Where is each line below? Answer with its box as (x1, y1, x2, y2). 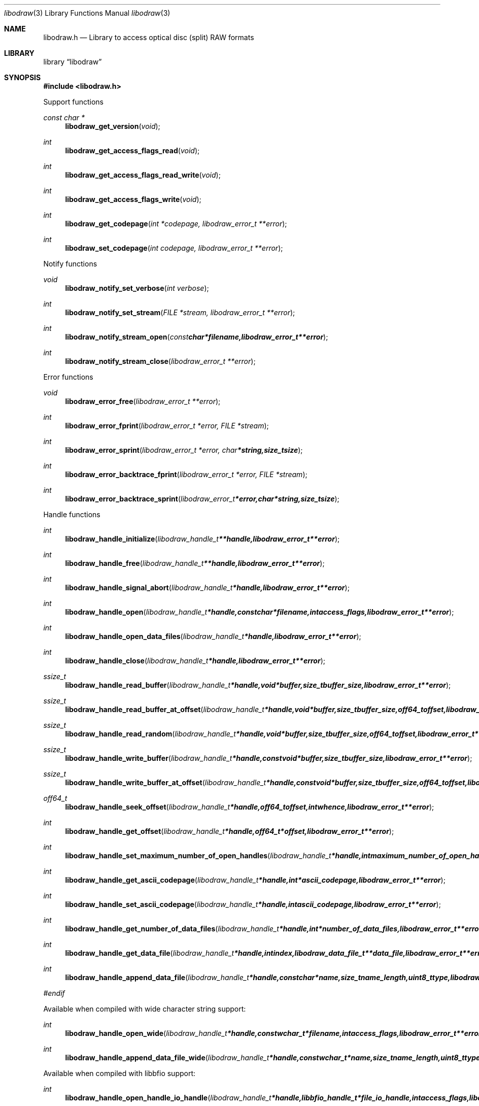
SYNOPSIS (4, 73, 41, 82)
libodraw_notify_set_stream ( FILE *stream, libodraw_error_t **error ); (65, 308, 295, 317)
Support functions (43, 97, 104, 106)
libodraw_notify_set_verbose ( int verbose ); (65, 284, 209, 292)
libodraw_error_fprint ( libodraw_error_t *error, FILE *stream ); (65, 421, 269, 430)
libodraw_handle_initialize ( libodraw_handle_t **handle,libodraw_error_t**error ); (65, 534, 340, 543)
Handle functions (43, 510, 100, 519)
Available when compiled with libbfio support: (43, 1069, 196, 1078)
